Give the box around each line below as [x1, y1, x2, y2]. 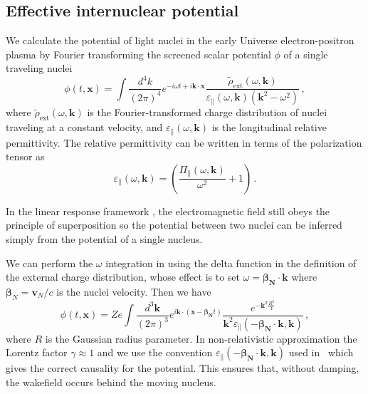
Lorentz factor [6, 345, 68, 360]
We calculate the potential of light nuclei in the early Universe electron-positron [6, 33, 354, 48]
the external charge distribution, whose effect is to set [6, 269, 240, 284]
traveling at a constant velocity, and [6, 120, 163, 135]
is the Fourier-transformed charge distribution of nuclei [87, 105, 327, 120]
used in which [288, 345, 354, 360]
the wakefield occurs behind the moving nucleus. [6, 375, 216, 390]
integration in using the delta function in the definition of [105, 255, 357, 270]
